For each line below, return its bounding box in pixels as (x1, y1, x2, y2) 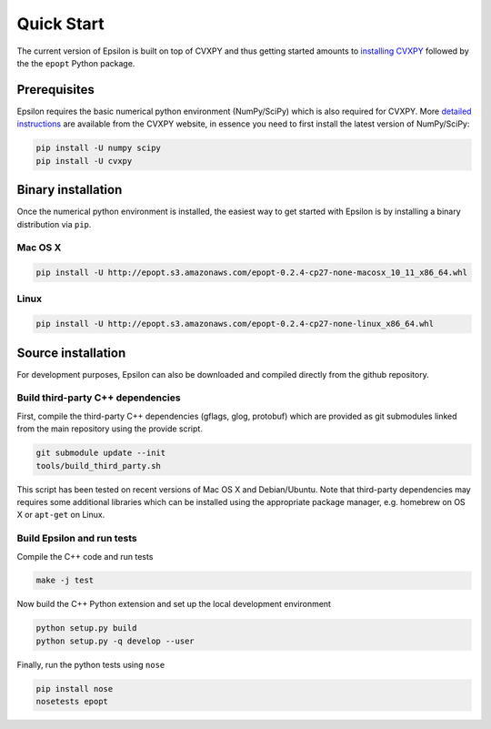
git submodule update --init (35, 448, 166, 459)
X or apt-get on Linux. (16, 510, 105, 521)
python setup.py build (35, 623, 137, 633)
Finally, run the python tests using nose (16, 659, 165, 670)
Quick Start (16, 14, 105, 34)
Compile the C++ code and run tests (16, 551, 154, 562)
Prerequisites (16, 82, 95, 97)
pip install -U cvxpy (35, 156, 133, 166)
